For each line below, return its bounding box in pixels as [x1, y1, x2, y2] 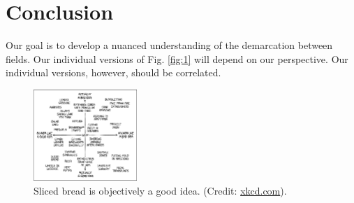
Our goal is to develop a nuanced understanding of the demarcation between [6, 38, 333, 52]
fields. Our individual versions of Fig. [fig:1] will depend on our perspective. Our [6, 51, 348, 66]
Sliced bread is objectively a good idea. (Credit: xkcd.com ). [34, 183, 287, 197]
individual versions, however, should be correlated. [6, 65, 221, 80]
